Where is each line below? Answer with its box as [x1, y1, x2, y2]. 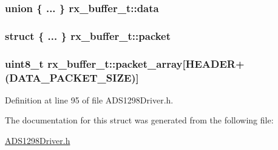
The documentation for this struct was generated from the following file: [5, 114, 274, 126]
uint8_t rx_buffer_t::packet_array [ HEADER [5, 56, 236, 71]
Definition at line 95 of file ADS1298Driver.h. [5, 93, 174, 106]
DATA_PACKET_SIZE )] [9, 70, 139, 85]
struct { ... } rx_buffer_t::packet [5, 28, 171, 43]
